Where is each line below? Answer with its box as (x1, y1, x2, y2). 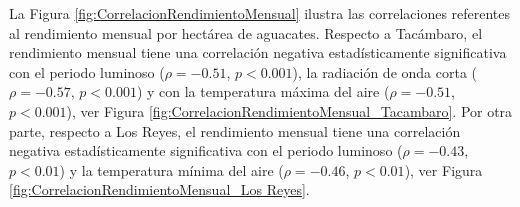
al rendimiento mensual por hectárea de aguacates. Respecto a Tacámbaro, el (9, 22, 483, 43)
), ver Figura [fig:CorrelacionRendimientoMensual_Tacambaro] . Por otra (66, 100, 513, 121)
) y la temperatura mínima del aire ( (59, 159, 284, 180)
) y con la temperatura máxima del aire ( (136, 81, 390, 102)
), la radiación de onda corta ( (292, 61, 477, 82)
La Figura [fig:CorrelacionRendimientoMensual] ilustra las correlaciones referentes (9, 3, 511, 23)
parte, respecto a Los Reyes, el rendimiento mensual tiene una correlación (9, 120, 461, 141)
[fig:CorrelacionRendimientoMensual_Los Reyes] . (9, 179, 310, 200)
